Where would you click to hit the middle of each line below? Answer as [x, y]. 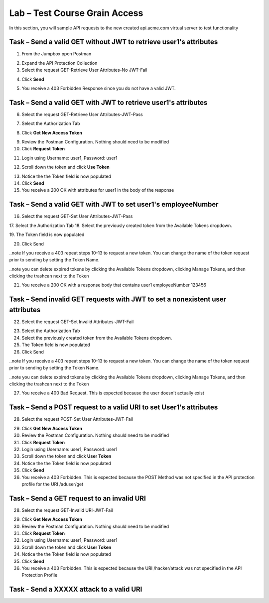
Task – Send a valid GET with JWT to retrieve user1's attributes [108, 102]
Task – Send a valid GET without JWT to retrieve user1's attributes [114, 42]
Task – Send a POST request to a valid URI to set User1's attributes [114, 408]
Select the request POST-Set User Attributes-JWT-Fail [77, 419]
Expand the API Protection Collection [60, 63]
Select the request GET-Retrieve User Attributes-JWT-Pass [82, 114]
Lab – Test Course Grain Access [76, 13]
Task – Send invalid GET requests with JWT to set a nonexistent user [118, 300]
